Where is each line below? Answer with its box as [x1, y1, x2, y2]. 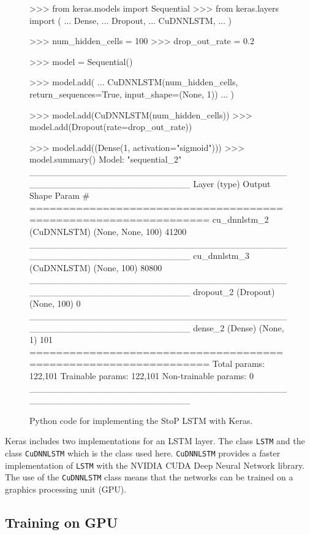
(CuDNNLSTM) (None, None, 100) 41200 [29, 225, 187, 237]
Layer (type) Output [193, 177, 271, 190]
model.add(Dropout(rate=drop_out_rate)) [29, 120, 192, 133]
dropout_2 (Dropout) [193, 285, 275, 298]
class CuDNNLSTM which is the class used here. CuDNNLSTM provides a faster [5, 447, 281, 460]
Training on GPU [5, 513, 118, 532]
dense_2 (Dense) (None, [193, 321, 284, 334]
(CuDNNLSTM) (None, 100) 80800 [29, 261, 162, 274]
